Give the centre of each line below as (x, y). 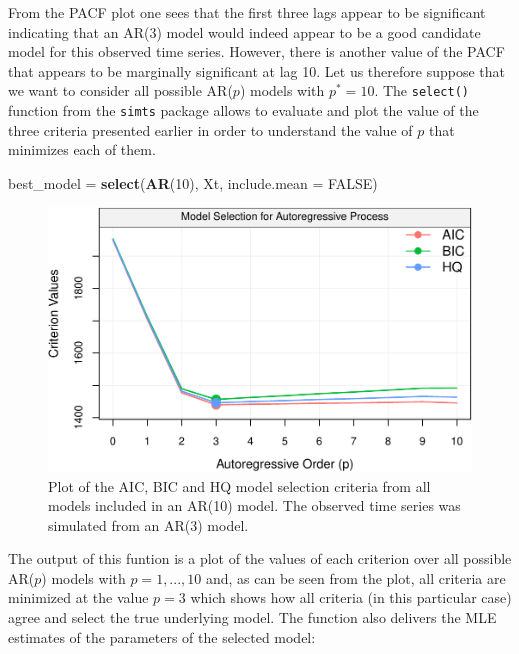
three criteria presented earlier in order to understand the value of (210, 129)
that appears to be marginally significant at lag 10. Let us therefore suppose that (256, 70)
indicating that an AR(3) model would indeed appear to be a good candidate (244, 31)
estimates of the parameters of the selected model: (162, 636)
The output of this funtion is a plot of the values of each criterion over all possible (260, 558)
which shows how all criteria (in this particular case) (351, 597)
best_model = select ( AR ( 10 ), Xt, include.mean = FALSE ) (193, 182)
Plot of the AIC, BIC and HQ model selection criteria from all (239, 485)
